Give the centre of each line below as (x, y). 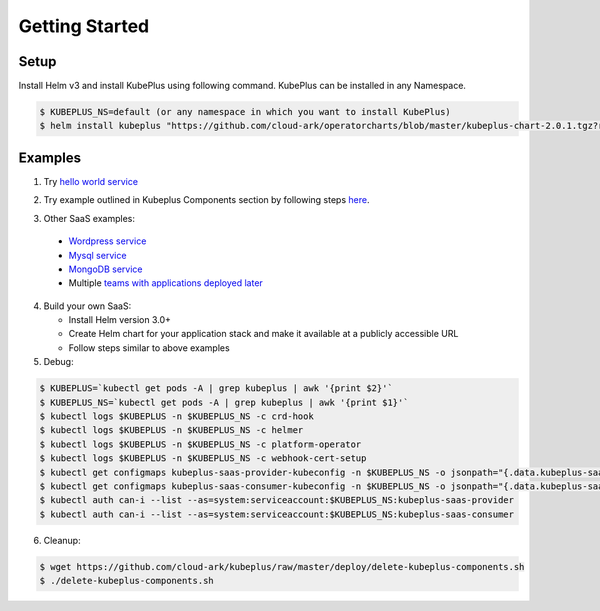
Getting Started (84, 26)
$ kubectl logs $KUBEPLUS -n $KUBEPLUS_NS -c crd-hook (176, 416)
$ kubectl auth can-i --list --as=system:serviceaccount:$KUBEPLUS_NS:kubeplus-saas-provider (277, 500)
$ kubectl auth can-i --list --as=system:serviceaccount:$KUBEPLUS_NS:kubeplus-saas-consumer (277, 514)
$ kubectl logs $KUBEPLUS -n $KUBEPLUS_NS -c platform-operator (200, 444)
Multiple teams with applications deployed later (166, 283)
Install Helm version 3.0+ (120, 320)
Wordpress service (107, 241)
